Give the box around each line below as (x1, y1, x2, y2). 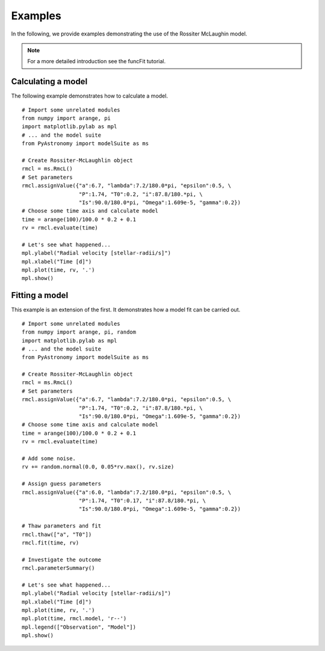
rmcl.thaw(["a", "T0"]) (22, 531, 92, 538)
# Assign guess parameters (22, 481, 102, 487)
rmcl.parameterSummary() (22, 565, 95, 572)
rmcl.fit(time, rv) (22, 539, 79, 546)
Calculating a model (11, 76, 88, 87)
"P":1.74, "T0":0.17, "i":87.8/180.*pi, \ (78, 497, 206, 504)
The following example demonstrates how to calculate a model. (11, 92, 169, 99)
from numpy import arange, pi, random (22, 329, 137, 335)
